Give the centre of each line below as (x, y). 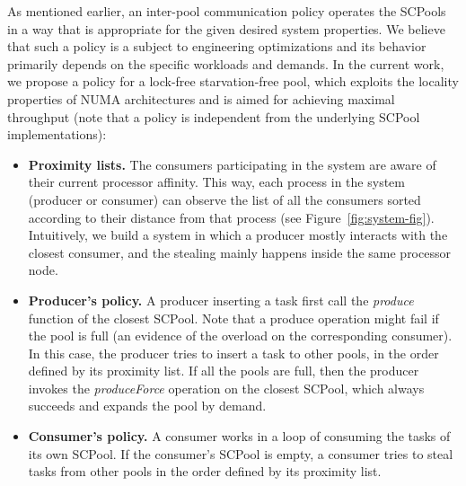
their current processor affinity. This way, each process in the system (216, 182)
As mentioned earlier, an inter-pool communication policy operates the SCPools (227, 11)
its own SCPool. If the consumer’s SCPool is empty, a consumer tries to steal (241, 453)
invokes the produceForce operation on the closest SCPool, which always (226, 388)
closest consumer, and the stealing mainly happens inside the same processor (239, 252)
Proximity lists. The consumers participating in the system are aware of (232, 164)
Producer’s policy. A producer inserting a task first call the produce (221, 300)
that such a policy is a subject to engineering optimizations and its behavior (217, 46)
